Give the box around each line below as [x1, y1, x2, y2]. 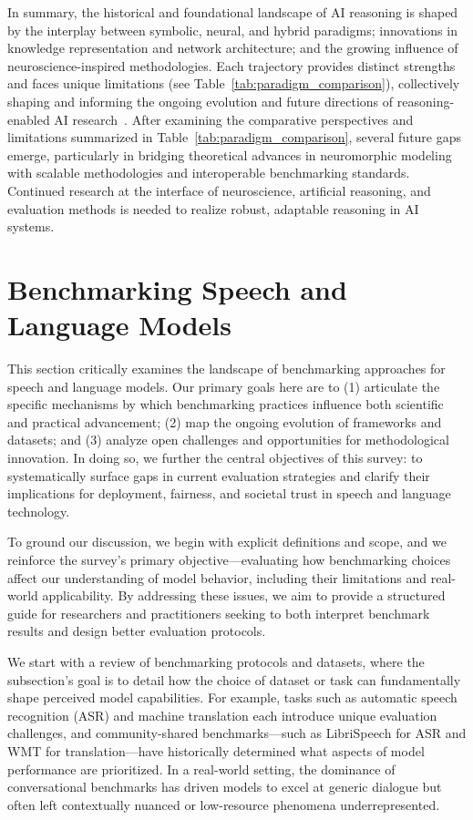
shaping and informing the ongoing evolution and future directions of [7, 91, 394, 110]
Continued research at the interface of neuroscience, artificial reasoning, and [7, 180, 431, 200]
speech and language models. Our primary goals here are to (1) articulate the [7, 376, 440, 395]
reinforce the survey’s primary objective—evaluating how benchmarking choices [7, 549, 451, 569]
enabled [7, 109, 50, 128]
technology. [7, 501, 70, 520]
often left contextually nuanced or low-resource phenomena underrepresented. [7, 794, 440, 814]
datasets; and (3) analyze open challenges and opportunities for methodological [7, 430, 449, 449]
